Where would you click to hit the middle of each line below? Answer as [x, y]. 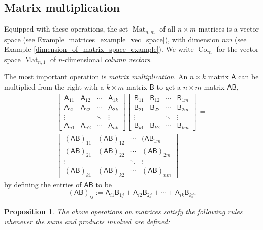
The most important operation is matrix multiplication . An [96, 77]
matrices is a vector [228, 29]
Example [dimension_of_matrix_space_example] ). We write [99, 49]
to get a [169, 86]
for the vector [238, 49]
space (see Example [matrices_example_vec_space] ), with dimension [112, 39]
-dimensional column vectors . [107, 59]
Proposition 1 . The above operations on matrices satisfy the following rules [123, 211]
